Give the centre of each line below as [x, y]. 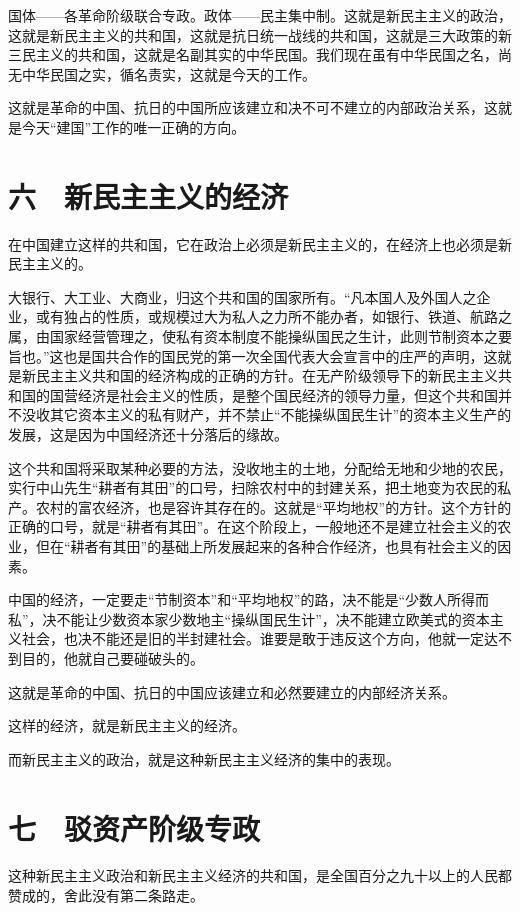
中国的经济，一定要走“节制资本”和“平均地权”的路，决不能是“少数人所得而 [249, 599]
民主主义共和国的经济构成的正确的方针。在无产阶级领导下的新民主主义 [266, 375]
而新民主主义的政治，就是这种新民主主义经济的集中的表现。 [204, 758]
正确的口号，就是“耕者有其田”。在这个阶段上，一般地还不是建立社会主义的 [253, 526]
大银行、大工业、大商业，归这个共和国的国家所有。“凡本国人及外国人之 [242, 296]
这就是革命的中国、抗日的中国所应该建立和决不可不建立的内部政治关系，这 [253, 107]
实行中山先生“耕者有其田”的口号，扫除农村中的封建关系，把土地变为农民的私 [260, 487]
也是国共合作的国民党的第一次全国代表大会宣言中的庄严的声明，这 [280, 355]
